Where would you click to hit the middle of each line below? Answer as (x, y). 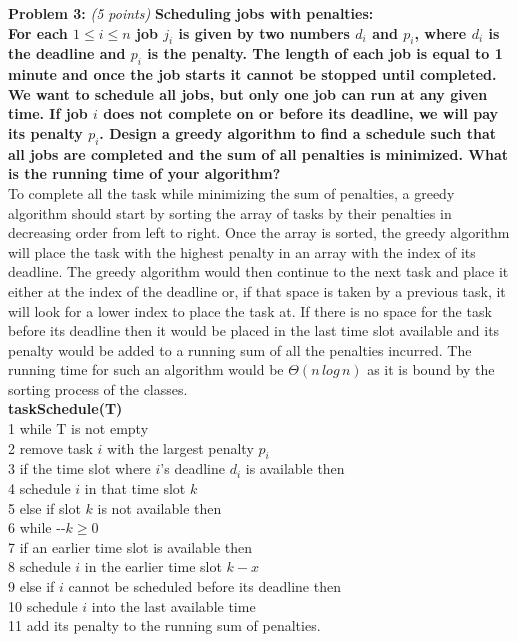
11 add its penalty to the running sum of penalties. (164, 625)
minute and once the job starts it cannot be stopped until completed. (252, 74)
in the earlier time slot (153, 566)
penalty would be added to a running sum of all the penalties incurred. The (240, 349)
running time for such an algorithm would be (146, 369)
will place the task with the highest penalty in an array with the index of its (242, 251)
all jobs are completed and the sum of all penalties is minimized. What (258, 153)
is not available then (159, 507)
